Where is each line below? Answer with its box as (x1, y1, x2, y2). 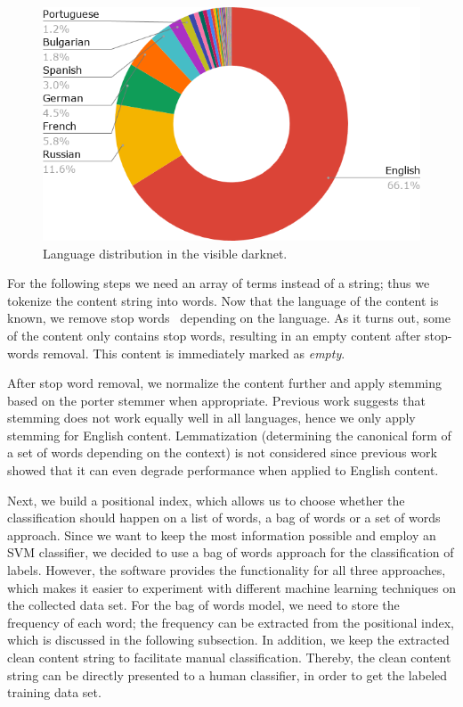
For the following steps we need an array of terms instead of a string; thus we (7, 274, 430, 292)
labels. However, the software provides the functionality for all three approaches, (7, 561, 446, 580)
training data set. (7, 683, 102, 702)
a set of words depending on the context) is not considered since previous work (7, 443, 437, 462)
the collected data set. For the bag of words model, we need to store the (7, 596, 400, 614)
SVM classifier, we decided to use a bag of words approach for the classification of (7, 543, 454, 562)
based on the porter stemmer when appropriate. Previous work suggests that (7, 390, 426, 409)
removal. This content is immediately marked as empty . (43, 343, 345, 362)
